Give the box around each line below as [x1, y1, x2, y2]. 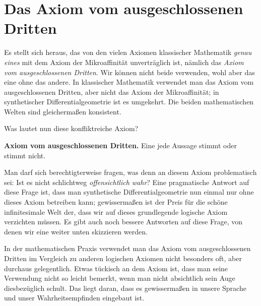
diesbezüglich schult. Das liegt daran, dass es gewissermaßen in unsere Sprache [4, 282, 246, 293]
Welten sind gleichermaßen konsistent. [4, 106, 121, 116]
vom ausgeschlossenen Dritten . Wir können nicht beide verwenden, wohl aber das [4, 67, 255, 77]
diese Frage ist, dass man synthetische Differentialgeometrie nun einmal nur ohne [4, 187, 254, 197]
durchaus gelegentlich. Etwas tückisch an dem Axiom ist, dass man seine [4, 263, 228, 273]
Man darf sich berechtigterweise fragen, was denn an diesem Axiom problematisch [4, 167, 257, 177]
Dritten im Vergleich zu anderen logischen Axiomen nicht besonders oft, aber [4, 253, 242, 263]
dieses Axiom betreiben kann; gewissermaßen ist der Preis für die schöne [4, 197, 228, 207]
